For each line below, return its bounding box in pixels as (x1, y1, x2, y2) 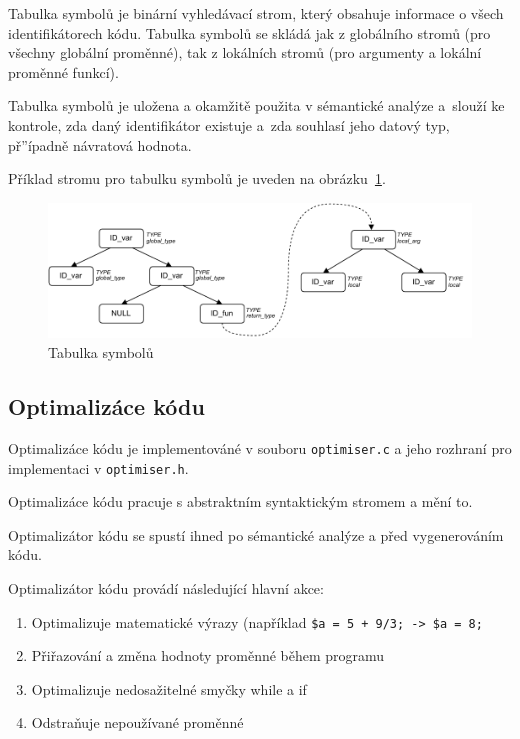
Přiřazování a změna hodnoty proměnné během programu (31, 645, 385, 666)
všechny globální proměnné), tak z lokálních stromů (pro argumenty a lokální (8, 42, 482, 63)
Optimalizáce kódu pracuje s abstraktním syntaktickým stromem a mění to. (8, 491, 473, 512)
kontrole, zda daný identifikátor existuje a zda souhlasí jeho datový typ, (8, 114, 450, 135)
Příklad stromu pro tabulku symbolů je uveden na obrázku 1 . (8, 168, 386, 189)
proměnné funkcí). (8, 61, 119, 82)
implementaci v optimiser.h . (8, 457, 189, 478)
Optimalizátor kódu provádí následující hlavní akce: (8, 577, 324, 598)
